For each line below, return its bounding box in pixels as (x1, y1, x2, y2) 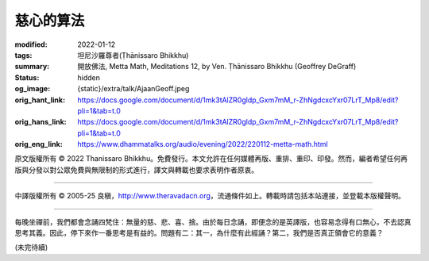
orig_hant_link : (14, 95, 66, 105)
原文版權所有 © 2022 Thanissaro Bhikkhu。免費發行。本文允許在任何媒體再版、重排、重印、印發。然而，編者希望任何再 (14, 154, 408, 163)
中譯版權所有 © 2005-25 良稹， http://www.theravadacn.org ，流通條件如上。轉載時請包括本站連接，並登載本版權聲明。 (14, 191, 405, 201)
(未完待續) (14, 243, 48, 252)
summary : (14, 62, 50, 71)
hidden (77, 72, 101, 83)
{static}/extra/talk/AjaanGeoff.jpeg (77, 84, 190, 94)
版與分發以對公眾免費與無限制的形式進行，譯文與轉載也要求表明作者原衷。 (14, 165, 258, 175)
